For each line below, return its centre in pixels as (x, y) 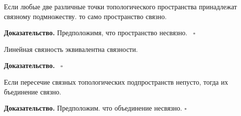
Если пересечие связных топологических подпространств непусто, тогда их (116, 81)
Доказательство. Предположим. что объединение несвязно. (93, 108)
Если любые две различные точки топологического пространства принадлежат (120, 6)
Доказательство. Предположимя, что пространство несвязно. (96, 33)
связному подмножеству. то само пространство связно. (85, 16)
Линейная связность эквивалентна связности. (71, 49)
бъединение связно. (33, 91)
